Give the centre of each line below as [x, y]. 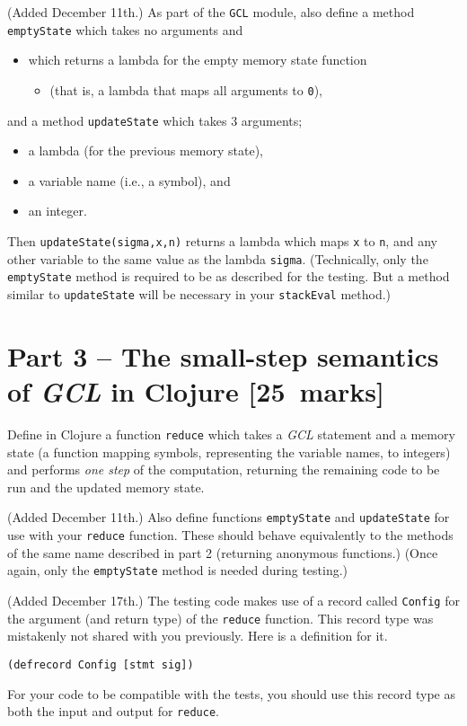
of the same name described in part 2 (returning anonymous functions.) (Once [223, 552]
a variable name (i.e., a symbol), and [129, 180]
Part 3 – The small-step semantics [223, 355]
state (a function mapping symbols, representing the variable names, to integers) [229, 452]
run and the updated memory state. [106, 487]
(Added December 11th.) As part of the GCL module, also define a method [211, 12]
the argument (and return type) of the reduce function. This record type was [220, 618]
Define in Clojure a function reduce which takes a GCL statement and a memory [231, 434]
